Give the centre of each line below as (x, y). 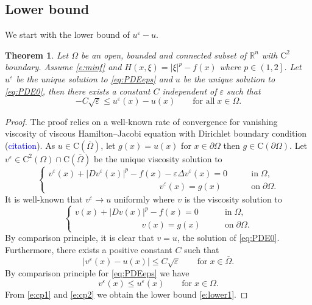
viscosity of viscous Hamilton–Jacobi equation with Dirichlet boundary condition (156, 133)
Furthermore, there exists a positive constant (89, 250)
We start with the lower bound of (67, 34)
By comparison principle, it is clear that (80, 238)
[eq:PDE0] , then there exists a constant (78, 91)
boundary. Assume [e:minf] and (63, 67)
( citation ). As (30, 145)
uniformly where (144, 199)
